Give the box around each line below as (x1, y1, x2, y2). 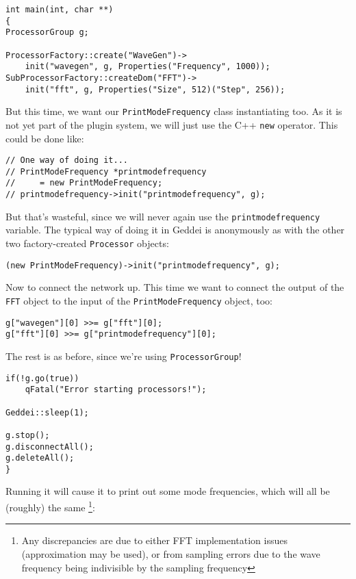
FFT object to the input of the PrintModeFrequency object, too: (5, 293, 272, 307)
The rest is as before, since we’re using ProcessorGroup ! (5, 348, 242, 363)
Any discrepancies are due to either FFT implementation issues (21, 533, 288, 548)
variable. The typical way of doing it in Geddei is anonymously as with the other (5, 222, 345, 237)
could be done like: (5, 131, 84, 145)
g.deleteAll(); (5, 453, 75, 463)
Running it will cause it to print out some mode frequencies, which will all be (5, 484, 330, 498)
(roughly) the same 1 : (5, 498, 95, 514)
